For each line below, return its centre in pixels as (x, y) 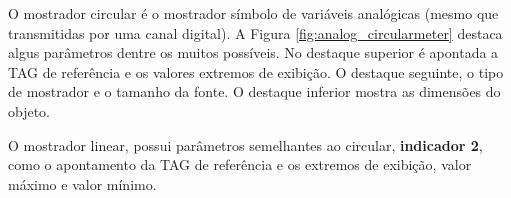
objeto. (29, 110)
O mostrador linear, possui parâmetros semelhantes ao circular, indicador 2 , (245, 144)
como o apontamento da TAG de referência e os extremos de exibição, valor (240, 164)
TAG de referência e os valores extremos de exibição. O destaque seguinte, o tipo (256, 71)
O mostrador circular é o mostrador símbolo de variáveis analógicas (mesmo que (253, 13)
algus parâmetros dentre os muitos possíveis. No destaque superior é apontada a (253, 52)
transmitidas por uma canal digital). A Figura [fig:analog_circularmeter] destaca (255, 32)
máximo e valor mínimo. (82, 183)
